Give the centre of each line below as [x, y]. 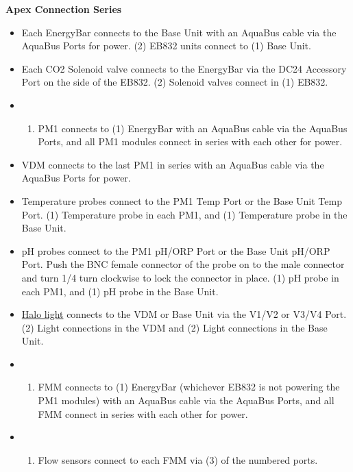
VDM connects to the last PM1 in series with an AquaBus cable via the [173, 164]
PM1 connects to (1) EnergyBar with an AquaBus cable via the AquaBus [193, 128]
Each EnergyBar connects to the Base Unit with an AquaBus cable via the [179, 32]
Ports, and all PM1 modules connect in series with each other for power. [190, 141]
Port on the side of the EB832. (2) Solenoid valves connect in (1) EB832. [175, 82]
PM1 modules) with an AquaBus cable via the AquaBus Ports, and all [186, 400]
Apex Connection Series [64, 9]
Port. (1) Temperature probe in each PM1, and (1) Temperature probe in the [184, 214]
